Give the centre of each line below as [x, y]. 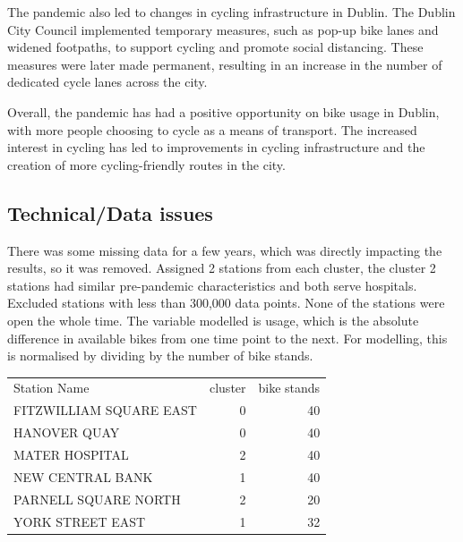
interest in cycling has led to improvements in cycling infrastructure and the [216, 147]
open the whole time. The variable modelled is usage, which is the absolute [213, 320]
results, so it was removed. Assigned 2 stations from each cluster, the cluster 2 [222, 268]
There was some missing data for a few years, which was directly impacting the [225, 250]
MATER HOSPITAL [71, 454]
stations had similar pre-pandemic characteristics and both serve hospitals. [212, 285]
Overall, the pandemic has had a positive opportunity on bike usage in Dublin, [223, 111]
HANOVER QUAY [67, 432]
